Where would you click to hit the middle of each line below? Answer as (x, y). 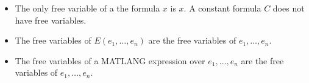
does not (289, 8)
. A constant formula (222, 8)
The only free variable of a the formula (87, 8)
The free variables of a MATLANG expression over (110, 60)
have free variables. (51, 20)
